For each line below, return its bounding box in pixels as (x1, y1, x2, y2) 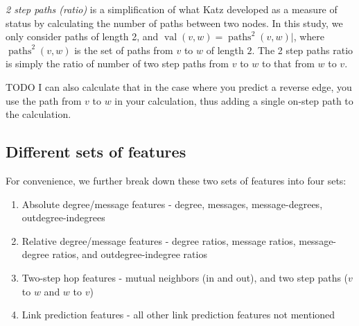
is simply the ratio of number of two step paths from (6, 56, 229, 71)
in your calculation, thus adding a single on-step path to (114, 93, 353, 108)
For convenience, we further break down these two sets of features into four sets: (6, 173, 347, 187)
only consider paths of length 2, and (6, 29, 159, 44)
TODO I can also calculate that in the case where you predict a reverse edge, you (6, 79, 352, 94)
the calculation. (6, 107, 71, 121)
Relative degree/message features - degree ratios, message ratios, (21, 233, 296, 248)
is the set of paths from (74, 42, 173, 57)
